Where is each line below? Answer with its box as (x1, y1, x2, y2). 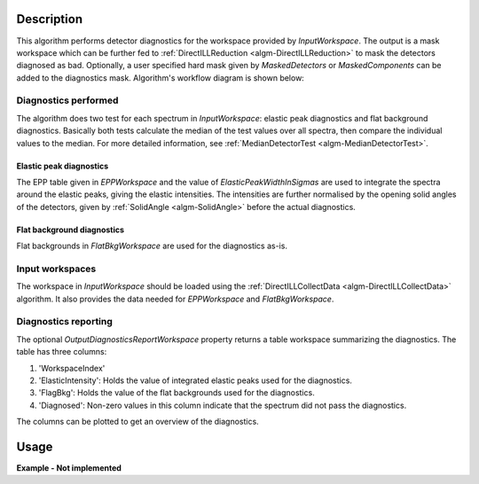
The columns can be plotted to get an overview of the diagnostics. (16, 417, 259, 427)
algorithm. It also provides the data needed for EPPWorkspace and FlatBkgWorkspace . (16, 293, 334, 304)
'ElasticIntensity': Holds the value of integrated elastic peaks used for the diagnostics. (38, 375, 352, 386)
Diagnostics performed (16, 94, 119, 106)
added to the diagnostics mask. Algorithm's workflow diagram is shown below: (16, 72, 305, 83)
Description (16, 12, 83, 27)
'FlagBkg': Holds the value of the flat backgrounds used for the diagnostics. (38, 387, 315, 398)
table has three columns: (16, 347, 107, 357)
